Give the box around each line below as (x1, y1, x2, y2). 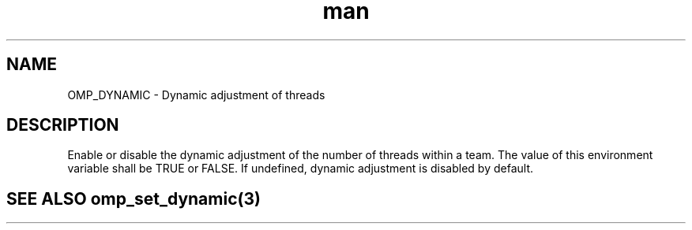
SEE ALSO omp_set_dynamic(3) (6, 188, 261, 209)
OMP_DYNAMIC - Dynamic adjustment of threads (67, 87, 325, 102)
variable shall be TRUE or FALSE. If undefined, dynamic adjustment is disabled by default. (67, 161, 533, 176)
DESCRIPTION (6, 115, 119, 135)
